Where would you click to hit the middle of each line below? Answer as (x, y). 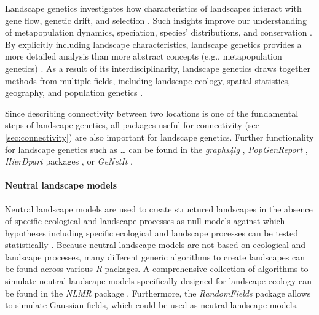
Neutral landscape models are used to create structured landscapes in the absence (159, 208)
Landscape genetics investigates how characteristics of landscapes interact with (153, 8)
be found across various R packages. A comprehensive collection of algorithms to (157, 269)
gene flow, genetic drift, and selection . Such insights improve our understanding (156, 20)
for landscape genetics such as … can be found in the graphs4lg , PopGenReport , (156, 149)
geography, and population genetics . (74, 92)
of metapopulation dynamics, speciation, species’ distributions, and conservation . (159, 32)
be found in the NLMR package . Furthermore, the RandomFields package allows (158, 293)
